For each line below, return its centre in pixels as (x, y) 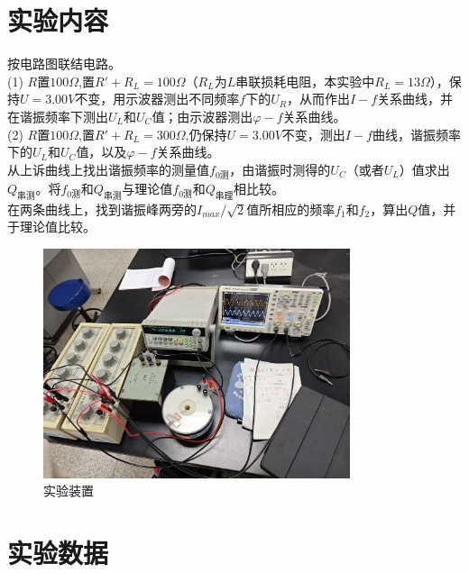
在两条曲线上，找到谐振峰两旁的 (102, 209)
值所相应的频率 (291, 209)
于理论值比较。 (51, 227)
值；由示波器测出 (202, 116)
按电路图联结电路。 (64, 64)
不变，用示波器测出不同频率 (157, 99)
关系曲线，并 (415, 99)
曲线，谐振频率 (416, 134)
